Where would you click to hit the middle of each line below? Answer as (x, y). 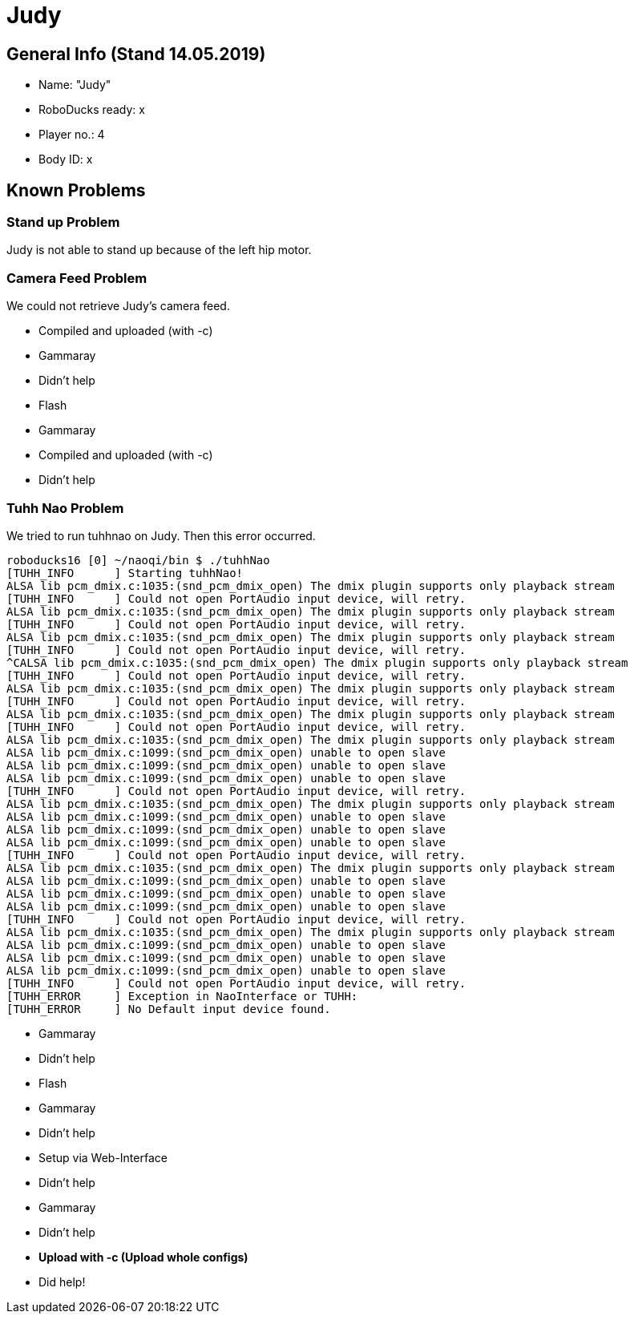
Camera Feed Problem (77, 278)
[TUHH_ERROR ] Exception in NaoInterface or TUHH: (182, 996)
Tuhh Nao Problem (65, 508)
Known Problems (76, 190)
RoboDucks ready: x (92, 110)
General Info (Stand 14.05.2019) (136, 54)
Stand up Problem (63, 222)
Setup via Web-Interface (103, 1157)
